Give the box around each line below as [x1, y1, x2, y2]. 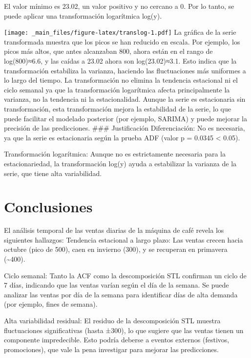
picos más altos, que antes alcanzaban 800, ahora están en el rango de [4, 46, 213, 56]
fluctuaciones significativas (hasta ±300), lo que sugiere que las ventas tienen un [4, 325, 244, 335]
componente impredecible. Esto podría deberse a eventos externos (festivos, [4, 335, 230, 345]
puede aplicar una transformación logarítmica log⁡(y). [4, 10, 162, 21]
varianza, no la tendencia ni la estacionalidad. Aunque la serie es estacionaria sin [4, 94, 246, 104]
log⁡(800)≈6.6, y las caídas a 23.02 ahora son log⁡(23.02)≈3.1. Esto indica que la [4, 56, 237, 66]
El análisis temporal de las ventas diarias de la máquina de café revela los [4, 225, 224, 235]
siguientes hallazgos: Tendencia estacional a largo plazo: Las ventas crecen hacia [4, 234, 243, 245]
